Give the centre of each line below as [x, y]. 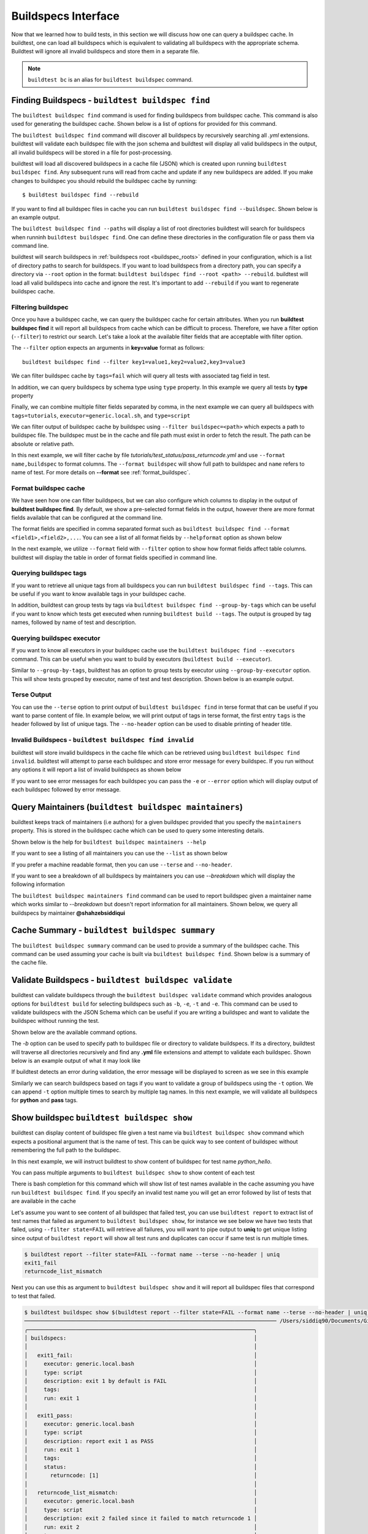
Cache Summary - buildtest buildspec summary [113, 931]
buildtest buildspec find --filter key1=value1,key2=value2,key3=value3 [134, 362]
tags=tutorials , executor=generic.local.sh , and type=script [101, 415]
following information [38, 884]
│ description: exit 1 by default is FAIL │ [141, 1381]
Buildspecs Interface [65, 16]
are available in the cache [44, 1201]
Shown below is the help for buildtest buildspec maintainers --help [109, 842]
